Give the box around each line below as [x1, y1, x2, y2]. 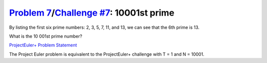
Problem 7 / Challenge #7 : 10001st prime [9, 7, 175, 18]
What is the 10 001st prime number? [9, 33, 83, 39]
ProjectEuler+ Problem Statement [9, 42, 77, 48]
